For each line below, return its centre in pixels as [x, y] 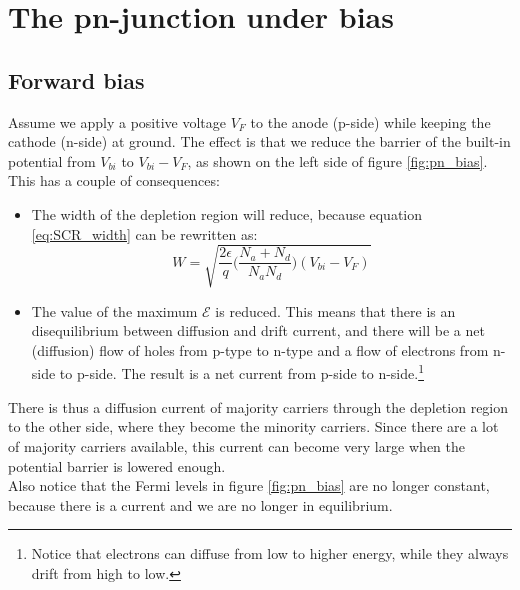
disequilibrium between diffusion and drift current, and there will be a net [258, 330]
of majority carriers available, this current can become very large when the [237, 445]
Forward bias [76, 79]
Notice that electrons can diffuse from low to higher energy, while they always [270, 553]
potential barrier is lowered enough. [117, 465]
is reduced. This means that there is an [335, 310]
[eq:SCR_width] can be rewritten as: [144, 233]
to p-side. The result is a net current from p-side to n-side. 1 [241, 372]
